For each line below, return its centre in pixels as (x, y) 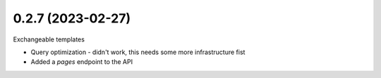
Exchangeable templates (49, 39)
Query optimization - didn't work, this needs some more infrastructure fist (138, 52)
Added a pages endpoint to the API (82, 62)
